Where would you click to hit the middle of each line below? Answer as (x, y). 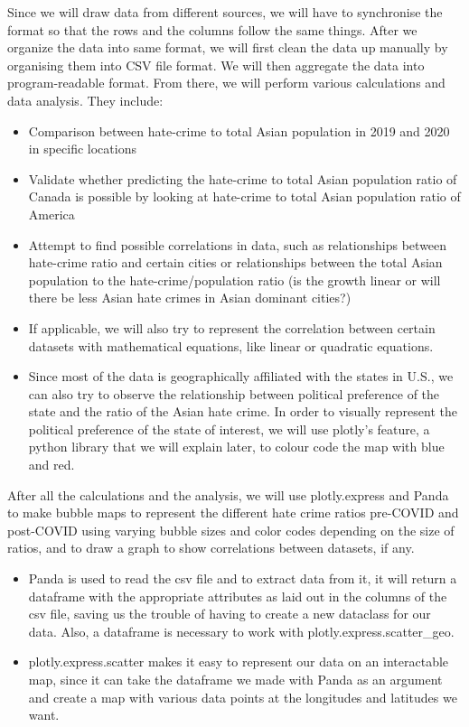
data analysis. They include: (85, 100)
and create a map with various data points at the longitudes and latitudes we (243, 697)
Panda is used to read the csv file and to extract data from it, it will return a (243, 578)
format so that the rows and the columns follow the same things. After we (212, 29)
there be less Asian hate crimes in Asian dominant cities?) (190, 298)
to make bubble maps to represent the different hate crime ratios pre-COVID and (233, 513)
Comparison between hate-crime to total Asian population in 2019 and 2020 (239, 130)
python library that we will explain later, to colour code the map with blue (236, 447)
